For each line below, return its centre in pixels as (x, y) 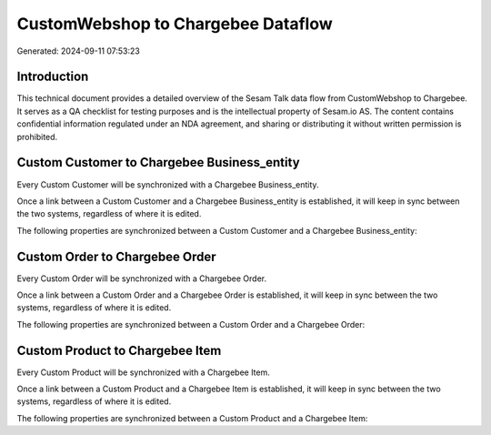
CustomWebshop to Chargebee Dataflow (175, 24)
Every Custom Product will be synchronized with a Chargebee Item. (143, 372)
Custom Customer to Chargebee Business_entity (158, 162)
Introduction (53, 77)
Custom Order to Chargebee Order (117, 256)
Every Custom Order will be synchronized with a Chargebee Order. (142, 278)
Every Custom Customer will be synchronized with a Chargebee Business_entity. (168, 184)
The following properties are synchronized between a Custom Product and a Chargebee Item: (192, 418)
